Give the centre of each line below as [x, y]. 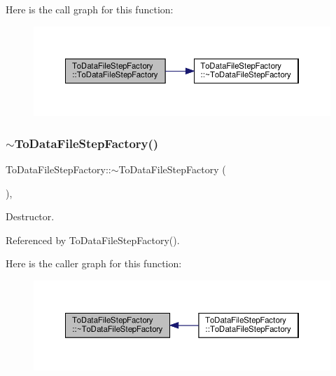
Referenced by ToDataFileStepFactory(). [93, 240]
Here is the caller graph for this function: [94, 263]
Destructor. [30, 216]
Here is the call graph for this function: [90, 9]
